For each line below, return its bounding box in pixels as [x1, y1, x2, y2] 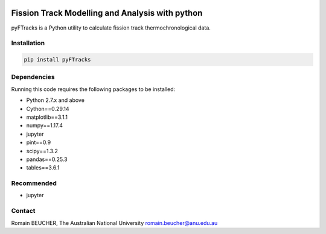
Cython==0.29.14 [26, 105, 69, 112]
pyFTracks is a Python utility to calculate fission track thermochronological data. [11, 24, 211, 31]
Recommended [11, 179, 57, 188]
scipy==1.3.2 [26, 147, 59, 154]
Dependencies [11, 73, 56, 81]
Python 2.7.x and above [26, 96, 85, 104]
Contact [11, 207, 36, 215]
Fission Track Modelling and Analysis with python [11, 8, 203, 18]
